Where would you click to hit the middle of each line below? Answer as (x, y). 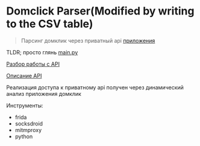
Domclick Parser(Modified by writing (100, 11)
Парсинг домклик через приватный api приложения (88, 40)
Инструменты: (25, 105)
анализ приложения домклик (44, 94)
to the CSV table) (50, 24)
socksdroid (29, 123)
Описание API (24, 75)
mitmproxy (28, 130)
